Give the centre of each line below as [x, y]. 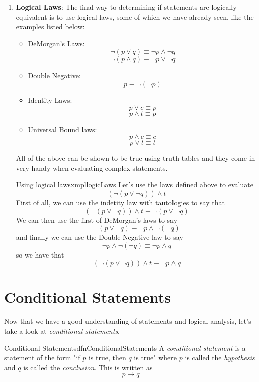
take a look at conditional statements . [62, 331]
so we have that [40, 254]
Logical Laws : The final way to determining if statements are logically [126, 7]
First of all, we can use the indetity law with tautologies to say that [120, 202]
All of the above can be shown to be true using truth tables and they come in [136, 158]
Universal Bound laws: [62, 129]
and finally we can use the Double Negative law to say [99, 237]
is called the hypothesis [220, 358]
